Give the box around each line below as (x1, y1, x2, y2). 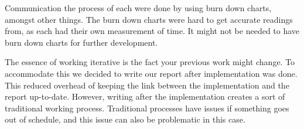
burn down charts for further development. (5, 36, 158, 48)
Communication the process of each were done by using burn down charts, (5, 2, 272, 13)
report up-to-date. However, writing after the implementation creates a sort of (5, 90, 285, 103)
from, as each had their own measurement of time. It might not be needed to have (5, 25, 300, 37)
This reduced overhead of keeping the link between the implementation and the (5, 79, 289, 91)
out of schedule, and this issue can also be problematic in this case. (5, 113, 245, 125)
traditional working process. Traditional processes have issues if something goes (5, 101, 289, 114)
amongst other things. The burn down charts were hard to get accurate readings (5, 13, 293, 25)
